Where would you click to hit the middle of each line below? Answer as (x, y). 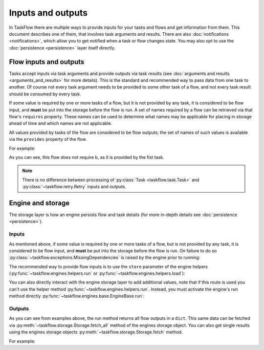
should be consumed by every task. (45, 94)
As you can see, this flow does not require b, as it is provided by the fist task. (87, 157)
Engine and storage (39, 203)
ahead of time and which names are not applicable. (61, 123)
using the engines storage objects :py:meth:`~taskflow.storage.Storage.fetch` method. (96, 332)
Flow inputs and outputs (47, 62)
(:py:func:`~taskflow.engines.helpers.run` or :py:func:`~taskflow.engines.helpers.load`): (97, 273)
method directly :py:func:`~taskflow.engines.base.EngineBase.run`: (77, 296)
